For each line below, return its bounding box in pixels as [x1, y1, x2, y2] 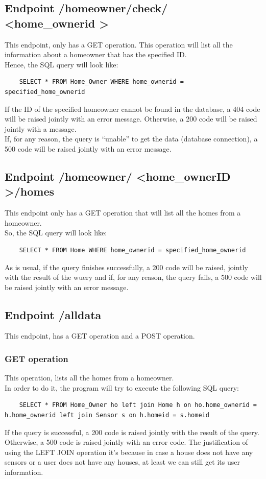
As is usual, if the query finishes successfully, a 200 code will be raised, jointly [5, 261, 248, 272]
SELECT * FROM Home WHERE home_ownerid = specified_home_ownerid [19, 246, 246, 254]
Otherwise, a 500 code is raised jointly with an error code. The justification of [5, 437, 248, 447]
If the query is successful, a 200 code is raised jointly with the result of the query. [5, 426, 259, 437]
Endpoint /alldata [5, 306, 102, 322]
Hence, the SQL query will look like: [5, 59, 118, 69]
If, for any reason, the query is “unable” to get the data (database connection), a [5, 133, 258, 144]
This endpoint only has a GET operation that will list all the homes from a [5, 207, 241, 218]
